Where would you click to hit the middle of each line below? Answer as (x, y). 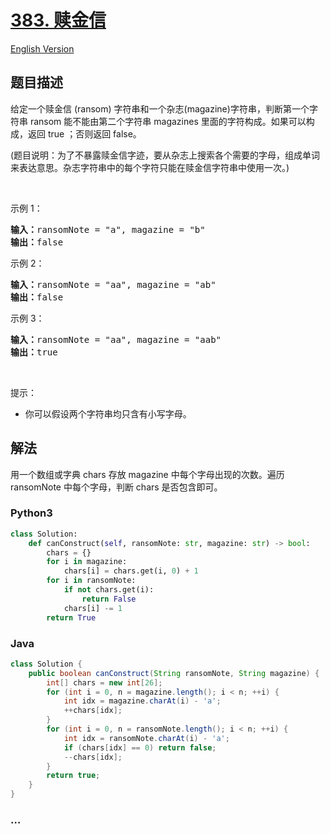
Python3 (31, 513)
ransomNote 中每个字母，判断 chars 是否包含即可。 (116, 487)
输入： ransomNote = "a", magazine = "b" (108, 229)
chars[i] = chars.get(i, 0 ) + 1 (131, 571)
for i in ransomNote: (91, 581)
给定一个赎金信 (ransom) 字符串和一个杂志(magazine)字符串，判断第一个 (160, 108)
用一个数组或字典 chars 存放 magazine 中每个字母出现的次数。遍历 (147, 474)
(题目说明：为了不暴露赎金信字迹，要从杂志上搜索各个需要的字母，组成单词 (165, 155)
